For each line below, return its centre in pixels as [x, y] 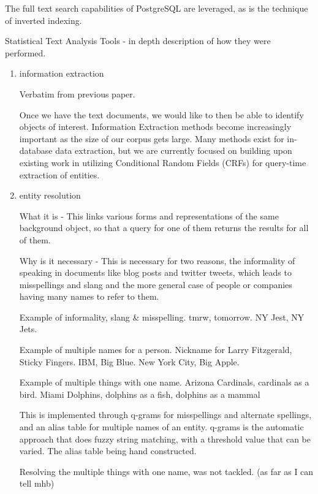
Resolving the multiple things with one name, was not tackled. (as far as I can [166, 471]
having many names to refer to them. [89, 296]
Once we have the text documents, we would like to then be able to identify [161, 114]
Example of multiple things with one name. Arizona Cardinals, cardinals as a [164, 382]
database [36, 150]
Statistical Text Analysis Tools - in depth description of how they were [138, 41]
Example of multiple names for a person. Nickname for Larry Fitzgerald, [156, 350]
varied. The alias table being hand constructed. [108, 451]
